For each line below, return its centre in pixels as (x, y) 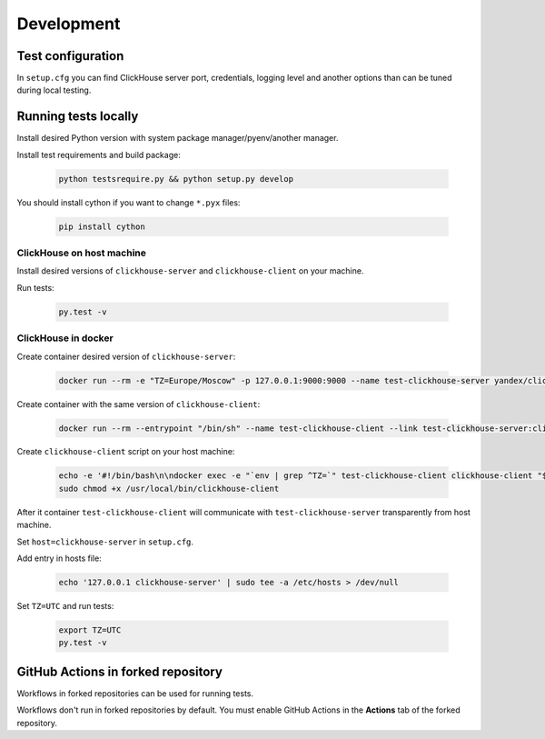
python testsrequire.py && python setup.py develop (176, 179)
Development (69, 24)
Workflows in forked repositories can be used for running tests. (135, 693)
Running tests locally (78, 117)
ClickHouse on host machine (82, 253)
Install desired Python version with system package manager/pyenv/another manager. (178, 138)
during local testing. (54, 90)
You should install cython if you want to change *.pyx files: (129, 202)
